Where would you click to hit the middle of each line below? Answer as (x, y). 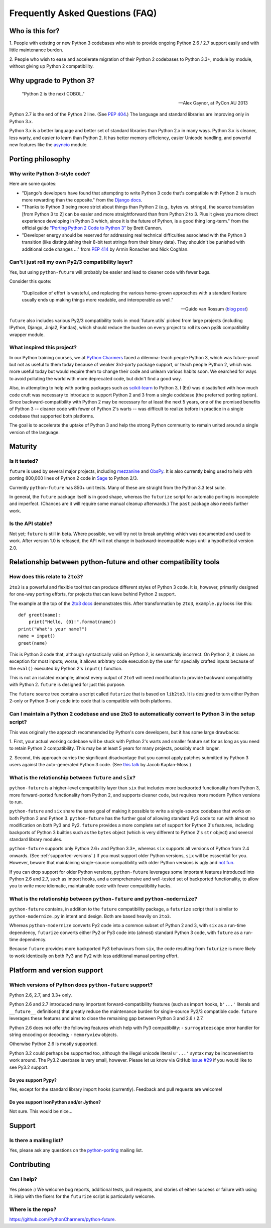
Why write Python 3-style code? (50, 173)
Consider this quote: (30, 281)
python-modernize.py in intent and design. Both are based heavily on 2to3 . (90, 916)
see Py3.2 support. (29, 1067)
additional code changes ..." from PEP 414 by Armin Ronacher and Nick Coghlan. (105, 249)
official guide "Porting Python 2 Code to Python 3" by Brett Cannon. (92, 228)
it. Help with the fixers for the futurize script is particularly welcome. (82, 1196)
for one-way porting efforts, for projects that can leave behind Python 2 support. (93, 594)
